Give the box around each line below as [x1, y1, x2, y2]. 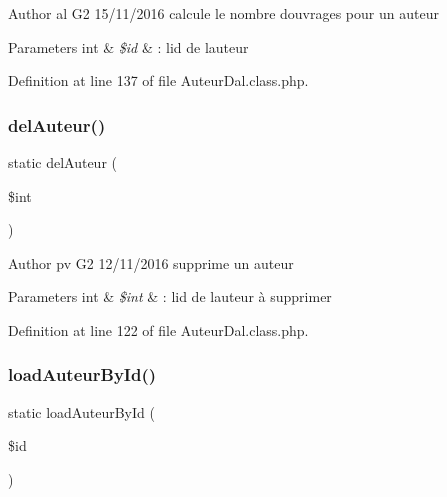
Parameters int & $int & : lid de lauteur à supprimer [8, 286, 332, 307]
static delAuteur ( [8, 152, 118, 172]
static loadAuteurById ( [8, 401, 155, 422]
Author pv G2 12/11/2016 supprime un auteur [8, 252, 294, 273]
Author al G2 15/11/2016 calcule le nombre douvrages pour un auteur [8, 3, 439, 23]
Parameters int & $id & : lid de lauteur [8, 36, 249, 57]
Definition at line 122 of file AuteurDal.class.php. [8, 319, 309, 340]
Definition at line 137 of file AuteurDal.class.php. [8, 70, 309, 91]
